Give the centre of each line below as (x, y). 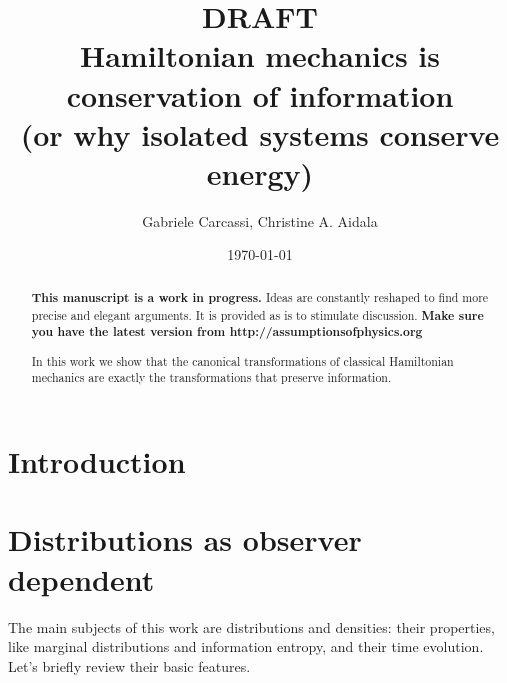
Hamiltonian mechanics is (260, 55)
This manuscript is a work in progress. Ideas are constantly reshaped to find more (260, 297)
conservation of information (260, 94)
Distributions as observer (185, 539)
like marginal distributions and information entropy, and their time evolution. (246, 646)
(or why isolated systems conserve (260, 133)
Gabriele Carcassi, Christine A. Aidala (260, 220)
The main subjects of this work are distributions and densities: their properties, (251, 626)
